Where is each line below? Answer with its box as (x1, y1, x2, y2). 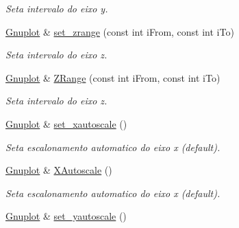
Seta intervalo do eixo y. (5, 1, 108, 15)
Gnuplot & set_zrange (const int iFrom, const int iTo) (5, 24, 234, 38)
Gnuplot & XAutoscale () (5, 163, 112, 177)
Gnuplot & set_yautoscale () (5, 209, 127, 223)
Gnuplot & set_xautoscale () (5, 116, 127, 130)
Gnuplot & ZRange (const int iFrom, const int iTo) (5, 70, 221, 84)
